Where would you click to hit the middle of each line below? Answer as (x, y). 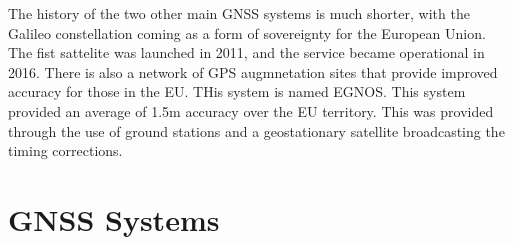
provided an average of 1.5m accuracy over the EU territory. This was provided (251, 110)
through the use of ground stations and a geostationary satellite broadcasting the (256, 130)
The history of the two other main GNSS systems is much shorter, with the (239, 13)
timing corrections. (65, 150)
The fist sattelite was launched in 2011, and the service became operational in (246, 52)
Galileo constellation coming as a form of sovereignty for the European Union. (247, 32)
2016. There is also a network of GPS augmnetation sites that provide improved (253, 71)
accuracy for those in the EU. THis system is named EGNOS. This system (237, 91)
